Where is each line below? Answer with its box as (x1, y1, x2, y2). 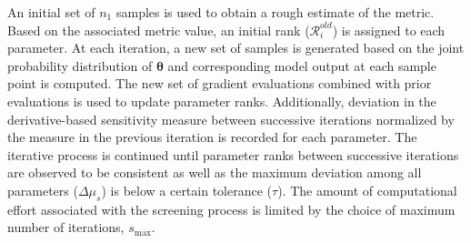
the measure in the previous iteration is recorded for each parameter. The (7, 127, 417, 147)
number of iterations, (7, 218, 125, 237)
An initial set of (7, 3, 95, 21)
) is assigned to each (332, 20, 446, 39)
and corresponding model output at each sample (167, 56, 436, 75)
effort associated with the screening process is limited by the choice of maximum (7, 199, 456, 218)
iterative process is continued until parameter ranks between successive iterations (7, 145, 459, 164)
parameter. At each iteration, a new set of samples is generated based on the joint (7, 38, 465, 57)
